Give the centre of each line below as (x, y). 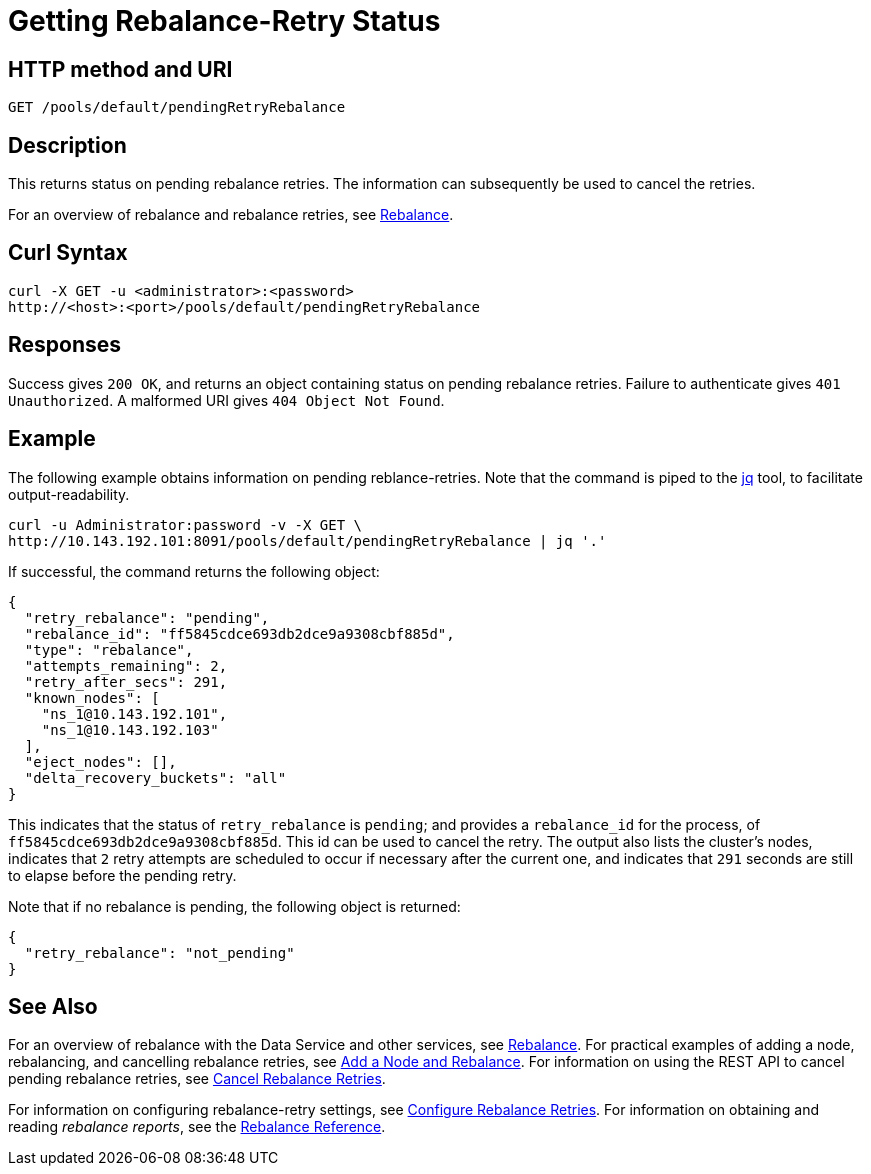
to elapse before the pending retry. (122, 875)
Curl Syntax (68, 253)
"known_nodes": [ (92, 697)
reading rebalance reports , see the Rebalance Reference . (197, 1127)
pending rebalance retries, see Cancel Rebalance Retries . (197, 1079)
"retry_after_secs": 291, (126, 681)
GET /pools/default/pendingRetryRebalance (177, 107)
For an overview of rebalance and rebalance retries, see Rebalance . (231, 215)
